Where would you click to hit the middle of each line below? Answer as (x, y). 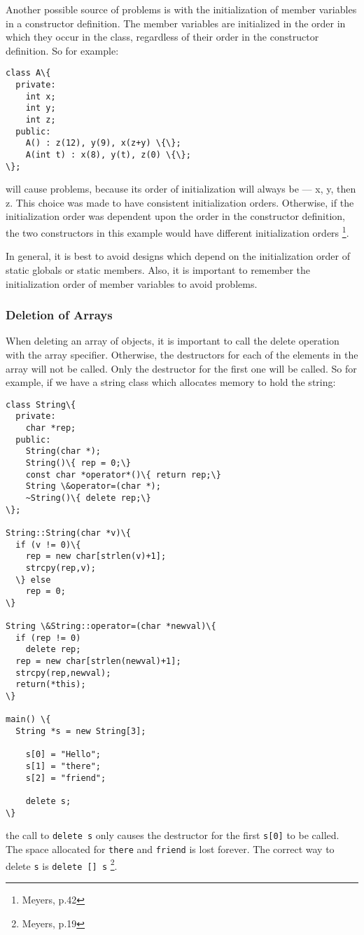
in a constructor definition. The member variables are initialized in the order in (176, 23)
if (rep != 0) (48, 638)
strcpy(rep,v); (61, 568)
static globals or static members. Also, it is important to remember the (158, 269)
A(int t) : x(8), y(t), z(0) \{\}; (108, 154)
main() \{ (28, 720)
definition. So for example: (62, 50)
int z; (41, 120)
